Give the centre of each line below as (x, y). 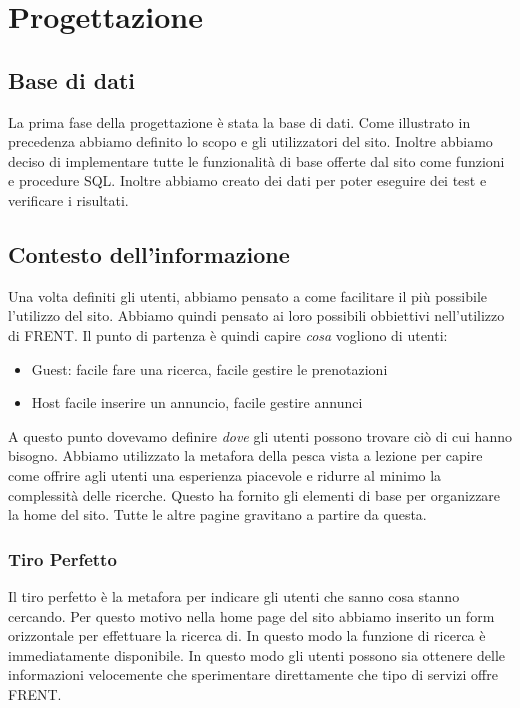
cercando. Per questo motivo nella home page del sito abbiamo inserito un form (251, 615)
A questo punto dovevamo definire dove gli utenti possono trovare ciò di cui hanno (260, 435)
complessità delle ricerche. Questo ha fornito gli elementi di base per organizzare (254, 494)
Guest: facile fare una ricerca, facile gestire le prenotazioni (209, 368)
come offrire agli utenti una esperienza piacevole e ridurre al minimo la (225, 474)
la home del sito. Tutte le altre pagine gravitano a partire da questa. (217, 514)
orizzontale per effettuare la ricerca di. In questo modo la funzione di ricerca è (247, 635)
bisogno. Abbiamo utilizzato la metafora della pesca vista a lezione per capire (245, 455)
